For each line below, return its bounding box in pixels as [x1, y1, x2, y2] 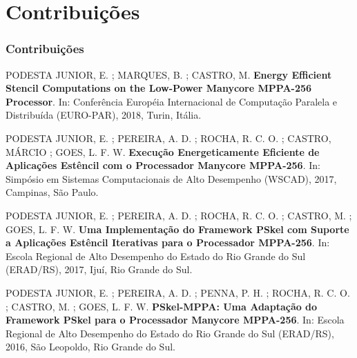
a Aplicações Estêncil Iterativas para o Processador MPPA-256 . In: [6, 235, 330, 250]
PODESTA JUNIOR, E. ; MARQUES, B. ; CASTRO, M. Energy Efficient [6, 67, 332, 81]
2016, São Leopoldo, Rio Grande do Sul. [6, 339, 175, 354]
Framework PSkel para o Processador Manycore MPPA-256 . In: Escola [6, 312, 345, 327]
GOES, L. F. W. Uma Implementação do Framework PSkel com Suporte [6, 221, 349, 236]
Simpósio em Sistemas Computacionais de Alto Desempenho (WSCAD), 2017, [6, 171, 337, 186]
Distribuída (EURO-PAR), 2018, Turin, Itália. [6, 108, 202, 122]
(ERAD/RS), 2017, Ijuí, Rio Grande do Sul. [6, 262, 193, 277]
